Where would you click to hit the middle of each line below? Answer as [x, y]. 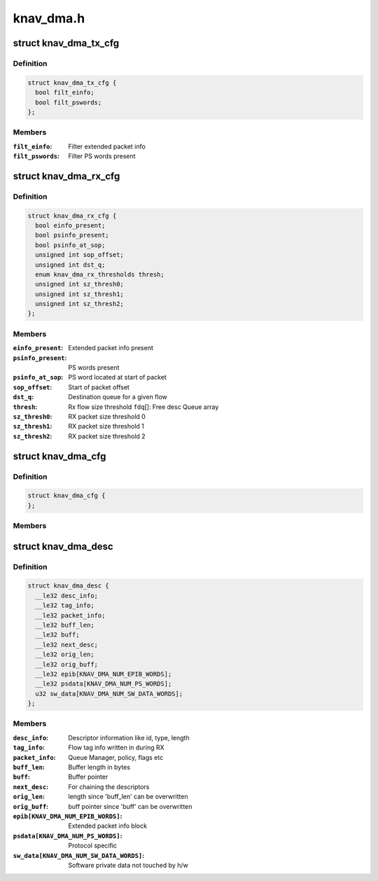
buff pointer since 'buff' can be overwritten [130, 806]
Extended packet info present [111, 348]
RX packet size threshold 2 [107, 436]
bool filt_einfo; [65, 92]
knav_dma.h [49, 18]
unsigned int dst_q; [70, 265]
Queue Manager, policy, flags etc [116, 757]
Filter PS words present [102, 156]
